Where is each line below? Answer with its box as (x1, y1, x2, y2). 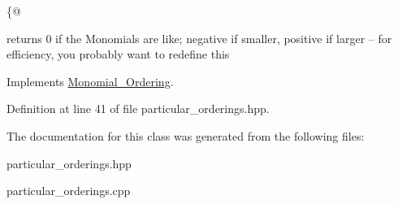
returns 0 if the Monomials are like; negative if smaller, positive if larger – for (6, 29, 392, 46)
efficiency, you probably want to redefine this (6, 46, 230, 63)
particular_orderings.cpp (6, 182, 131, 199)
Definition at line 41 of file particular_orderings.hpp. (6, 100, 270, 117)
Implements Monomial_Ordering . (6, 72, 174, 89)
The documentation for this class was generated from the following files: (6, 127, 365, 144)
